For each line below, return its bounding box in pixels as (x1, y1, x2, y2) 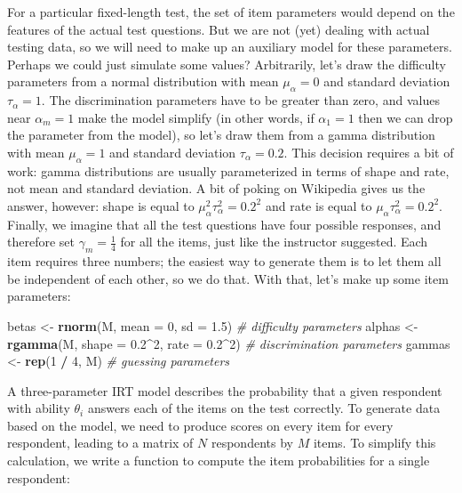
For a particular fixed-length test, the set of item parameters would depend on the (7, 3, 455, 20)
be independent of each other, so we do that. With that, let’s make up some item (7, 269, 449, 287)
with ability (7, 399, 70, 417)
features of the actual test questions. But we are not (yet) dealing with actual (7, 20, 430, 38)
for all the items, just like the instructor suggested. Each (120, 232, 428, 251)
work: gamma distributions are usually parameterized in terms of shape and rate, (7, 161, 450, 180)
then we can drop (358, 108, 453, 126)
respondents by (211, 433, 293, 452)
